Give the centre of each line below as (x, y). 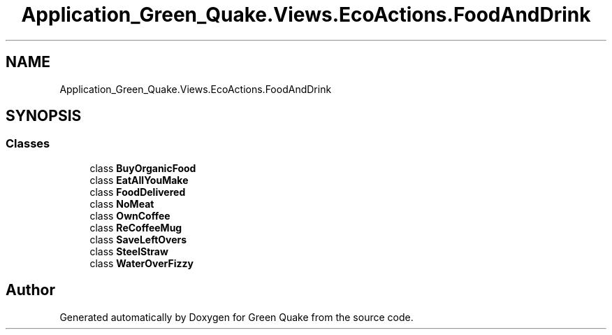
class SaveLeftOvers (138, 239)
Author (30, 290)
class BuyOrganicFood (143, 168)
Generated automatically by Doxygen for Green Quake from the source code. (236, 317)
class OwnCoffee (130, 215)
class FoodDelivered (138, 192)
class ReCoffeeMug (136, 227)
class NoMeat (122, 204)
